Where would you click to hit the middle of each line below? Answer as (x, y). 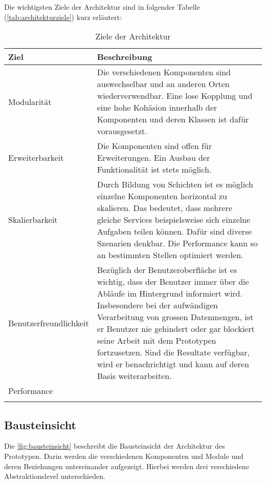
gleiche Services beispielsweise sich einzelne (174, 220)
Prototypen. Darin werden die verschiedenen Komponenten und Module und (124, 456)
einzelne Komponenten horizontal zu (162, 196)
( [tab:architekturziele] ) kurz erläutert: (63, 17)
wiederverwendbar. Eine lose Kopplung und (175, 96)
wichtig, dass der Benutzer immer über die (173, 282)
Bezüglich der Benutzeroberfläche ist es (167, 270)
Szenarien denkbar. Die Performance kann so (177, 243)
